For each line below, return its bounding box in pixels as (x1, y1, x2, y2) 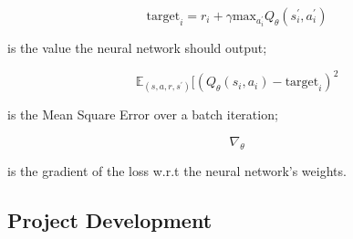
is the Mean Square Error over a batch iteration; (7, 105, 278, 124)
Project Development (7, 205, 213, 234)
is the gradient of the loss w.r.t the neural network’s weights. (7, 161, 347, 180)
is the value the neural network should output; (7, 38, 267, 57)
